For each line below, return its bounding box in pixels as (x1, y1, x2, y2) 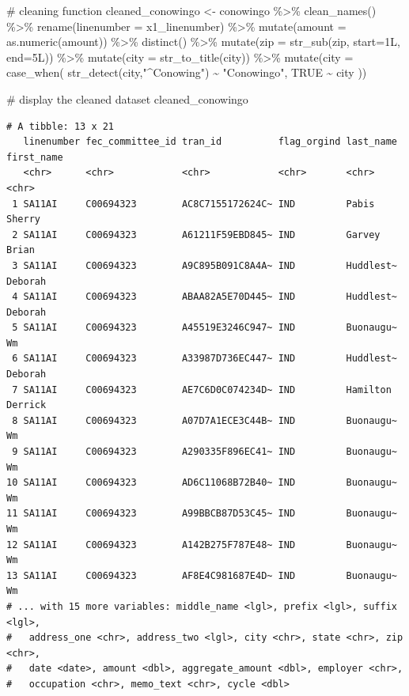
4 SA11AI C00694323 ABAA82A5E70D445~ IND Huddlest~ (12, 291, 397, 303)
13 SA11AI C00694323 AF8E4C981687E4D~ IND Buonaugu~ (6, 569, 397, 581)
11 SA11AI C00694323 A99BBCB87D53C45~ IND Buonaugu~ (6, 508, 397, 520)
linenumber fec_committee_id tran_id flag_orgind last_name (23, 136, 397, 148)
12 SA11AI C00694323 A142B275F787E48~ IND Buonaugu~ (6, 539, 397, 550)
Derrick (6, 399, 47, 411)
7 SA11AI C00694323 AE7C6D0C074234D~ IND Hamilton (12, 384, 392, 395)
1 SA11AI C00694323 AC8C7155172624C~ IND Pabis (12, 198, 375, 210)
